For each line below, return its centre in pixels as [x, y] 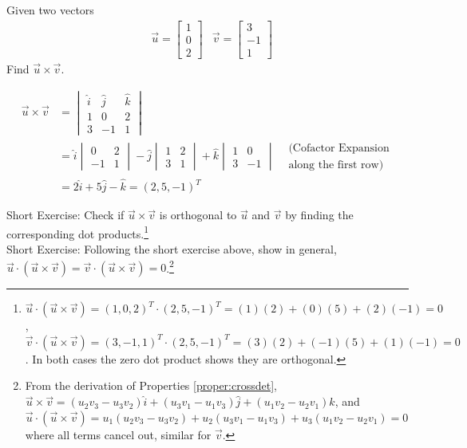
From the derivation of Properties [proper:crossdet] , [151, 385]
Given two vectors [50, 10]
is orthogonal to [198, 215]
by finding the [319, 215]
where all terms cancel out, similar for [118, 434]
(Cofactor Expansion [339, 148]
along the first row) [336, 165]
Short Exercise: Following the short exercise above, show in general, [172, 249]
